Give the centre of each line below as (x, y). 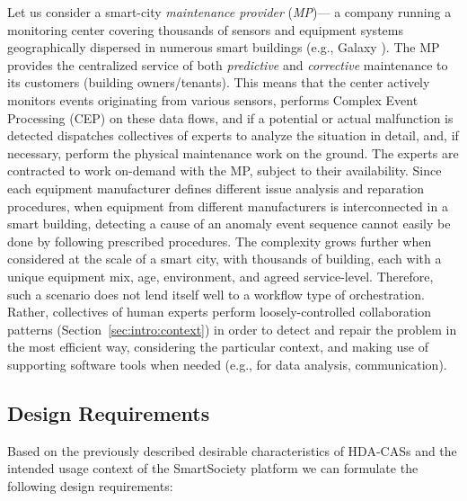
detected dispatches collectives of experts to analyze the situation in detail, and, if (233, 135)
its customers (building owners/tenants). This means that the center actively (219, 82)
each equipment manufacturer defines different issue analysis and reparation (216, 188)
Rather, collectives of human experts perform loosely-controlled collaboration (220, 312)
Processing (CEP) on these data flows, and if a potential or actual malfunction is (230, 117)
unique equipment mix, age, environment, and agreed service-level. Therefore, (220, 276)
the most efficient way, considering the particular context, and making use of (218, 347)
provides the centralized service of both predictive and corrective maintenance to (228, 64)
